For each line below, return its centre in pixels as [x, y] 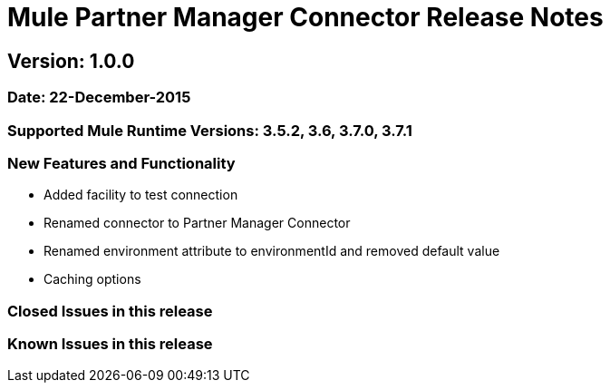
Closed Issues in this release [110, 311]
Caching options [92, 279]
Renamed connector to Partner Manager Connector [197, 223]
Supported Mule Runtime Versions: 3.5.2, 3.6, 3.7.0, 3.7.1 [210, 130]
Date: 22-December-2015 [99, 97]
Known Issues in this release [110, 344]
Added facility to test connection [141, 195]
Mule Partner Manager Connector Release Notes [305, 17]
